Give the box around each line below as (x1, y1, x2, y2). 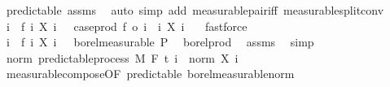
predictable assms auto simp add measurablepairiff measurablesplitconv (6, 2, 384, 18)
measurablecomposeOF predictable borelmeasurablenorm (6, 65, 295, 82)
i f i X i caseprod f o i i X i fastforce (6, 17, 248, 34)
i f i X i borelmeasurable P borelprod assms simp (6, 33, 314, 50)
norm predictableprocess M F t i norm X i (6, 49, 239, 66)
